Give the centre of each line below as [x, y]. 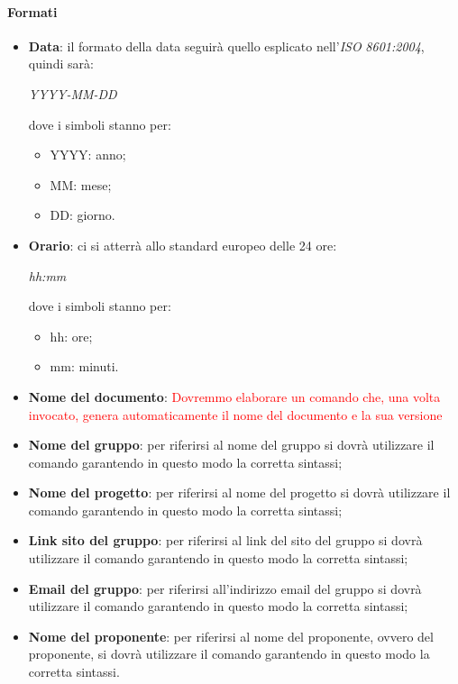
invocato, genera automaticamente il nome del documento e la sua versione [235, 414]
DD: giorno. [82, 215]
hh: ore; [71, 336]
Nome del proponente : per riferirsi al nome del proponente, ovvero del [231, 636]
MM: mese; [81, 184]
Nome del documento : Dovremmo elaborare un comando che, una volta [234, 396]
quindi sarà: [61, 64]
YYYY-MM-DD [73, 93]
